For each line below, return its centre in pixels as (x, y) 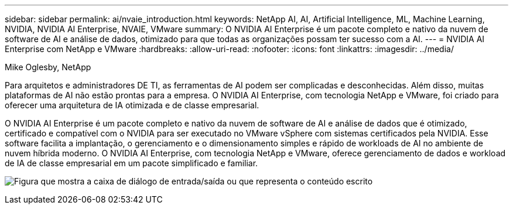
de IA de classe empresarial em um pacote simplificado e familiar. (131, 163)
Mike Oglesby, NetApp (48, 67)
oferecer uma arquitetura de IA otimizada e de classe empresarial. (132, 105)
